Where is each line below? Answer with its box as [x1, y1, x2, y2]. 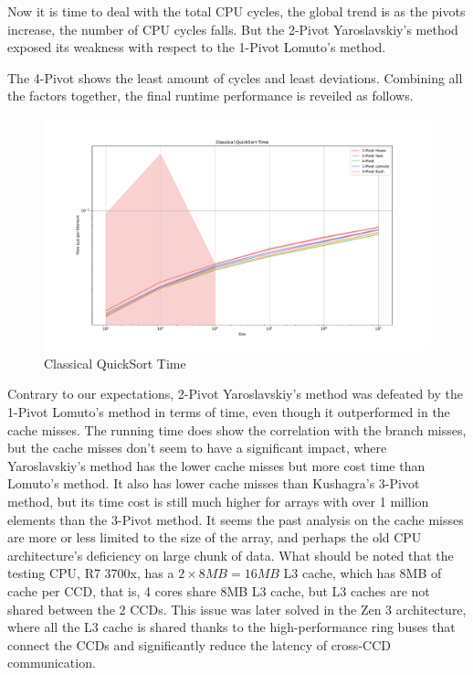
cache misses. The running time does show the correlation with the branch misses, [7, 420, 467, 439]
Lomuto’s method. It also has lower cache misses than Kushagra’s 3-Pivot [7, 474, 420, 493]
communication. [7, 653, 96, 672]
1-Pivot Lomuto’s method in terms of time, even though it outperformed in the [7, 402, 450, 421]
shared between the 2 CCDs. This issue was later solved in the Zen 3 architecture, [7, 599, 467, 618]
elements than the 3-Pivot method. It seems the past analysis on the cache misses [7, 509, 464, 529]
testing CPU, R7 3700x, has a [7, 563, 174, 583]
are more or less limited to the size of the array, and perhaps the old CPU [7, 528, 422, 547]
